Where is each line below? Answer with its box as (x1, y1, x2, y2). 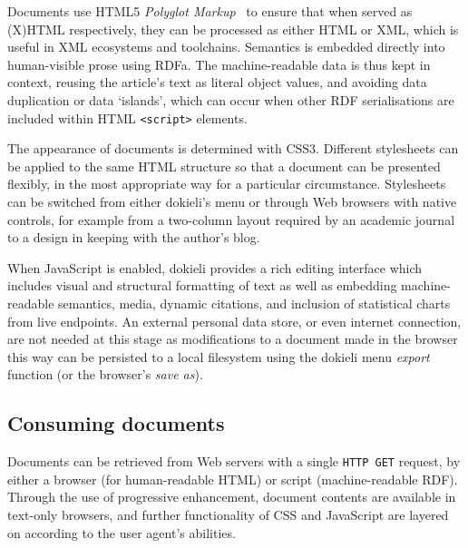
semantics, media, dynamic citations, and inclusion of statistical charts (58, 293, 451, 312)
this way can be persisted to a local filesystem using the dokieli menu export (7, 347, 430, 366)
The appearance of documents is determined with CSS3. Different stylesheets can (7, 139, 459, 158)
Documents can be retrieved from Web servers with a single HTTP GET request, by (7, 452, 461, 471)
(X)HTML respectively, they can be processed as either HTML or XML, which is (7, 19, 459, 38)
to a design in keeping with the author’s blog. (7, 228, 260, 247)
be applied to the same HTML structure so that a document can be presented (7, 156, 441, 175)
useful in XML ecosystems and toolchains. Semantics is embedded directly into (7, 37, 445, 56)
